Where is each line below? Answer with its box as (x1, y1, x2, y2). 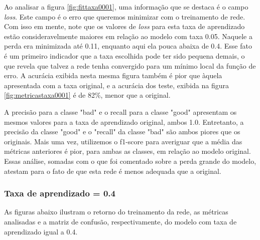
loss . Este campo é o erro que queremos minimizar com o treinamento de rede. (4, 11, 245, 22)
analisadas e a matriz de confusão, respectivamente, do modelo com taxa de (4, 216, 237, 226)
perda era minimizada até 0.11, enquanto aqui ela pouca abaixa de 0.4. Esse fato (4, 41, 252, 51)
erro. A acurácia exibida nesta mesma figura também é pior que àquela (4, 70, 222, 81)
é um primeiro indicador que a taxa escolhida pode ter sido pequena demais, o (4, 50, 245, 61)
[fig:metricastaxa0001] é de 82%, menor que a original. (4, 90, 171, 100)
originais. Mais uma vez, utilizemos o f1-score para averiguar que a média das (4, 136, 242, 146)
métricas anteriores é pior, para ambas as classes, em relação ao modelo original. (4, 146, 251, 156)
